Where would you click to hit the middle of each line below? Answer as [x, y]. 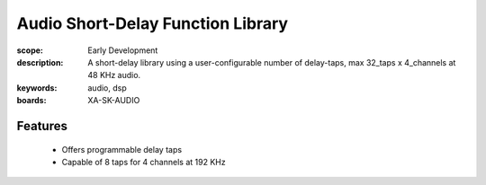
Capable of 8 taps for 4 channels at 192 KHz [144, 162]
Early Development [123, 50]
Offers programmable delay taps [122, 149]
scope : [30, 50]
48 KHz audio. [114, 75]
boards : [31, 101]
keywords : [37, 88]
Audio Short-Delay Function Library [152, 23]
